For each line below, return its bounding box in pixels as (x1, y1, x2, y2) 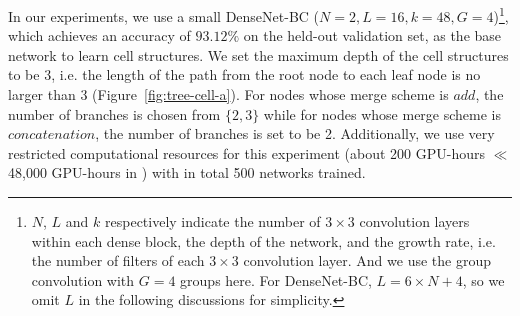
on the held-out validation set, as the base (243, 25, 502, 46)
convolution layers (359, 211, 470, 231)
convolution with (31, 269, 135, 290)
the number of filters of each (31, 250, 205, 271)
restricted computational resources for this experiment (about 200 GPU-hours (8, 142, 485, 163)
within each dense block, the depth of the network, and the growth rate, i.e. (31, 230, 496, 251)
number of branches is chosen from (8, 103, 221, 124)
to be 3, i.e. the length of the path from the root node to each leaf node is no (8, 64, 481, 85)
